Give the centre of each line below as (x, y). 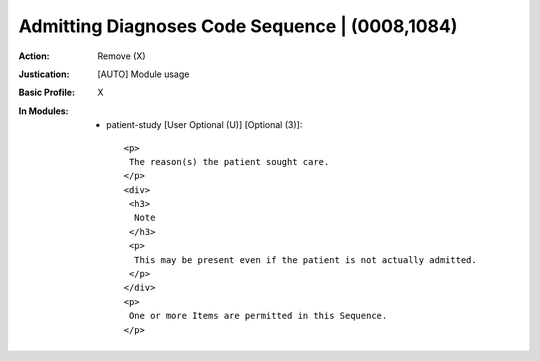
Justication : (44, 74)
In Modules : (43, 111)
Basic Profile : (46, 92)
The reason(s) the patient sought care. (229, 161)
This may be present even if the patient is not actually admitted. (305, 259)
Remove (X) (121, 56)
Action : (34, 56)
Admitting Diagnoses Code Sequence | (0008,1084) (238, 26)
